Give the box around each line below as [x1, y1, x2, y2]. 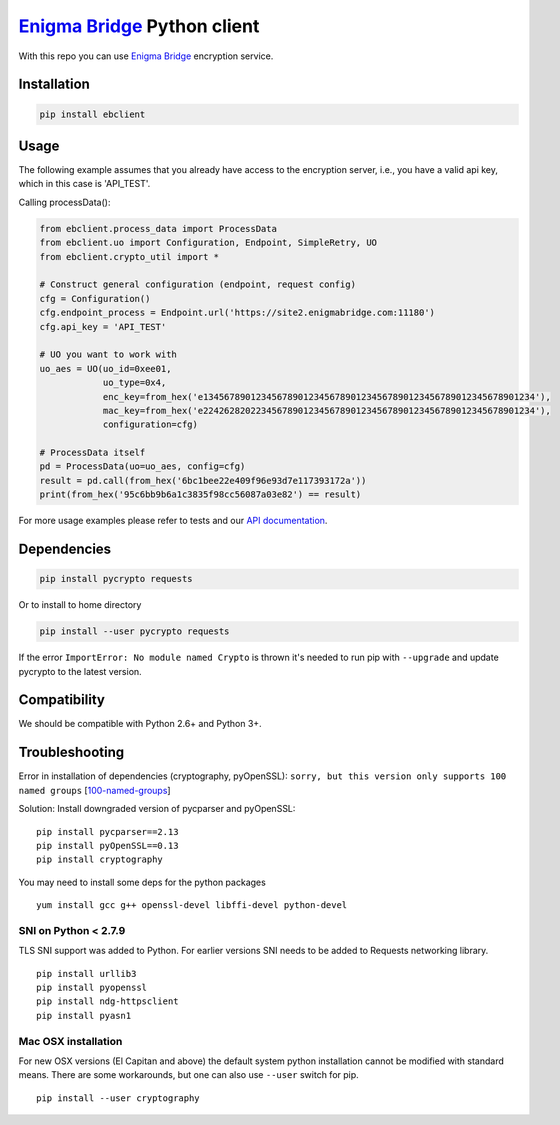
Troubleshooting [18, 744, 125, 761]
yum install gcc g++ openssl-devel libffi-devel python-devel [36, 900, 348, 911]
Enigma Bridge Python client [18, 15, 260, 37]
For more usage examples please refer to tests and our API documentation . [18, 515, 328, 527]
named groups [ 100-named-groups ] [18, 784, 171, 796]
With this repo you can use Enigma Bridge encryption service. [18, 50, 274, 62]
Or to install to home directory [18, 599, 142, 611]
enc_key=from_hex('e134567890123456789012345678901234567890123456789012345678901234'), [102, 391, 552, 402]
